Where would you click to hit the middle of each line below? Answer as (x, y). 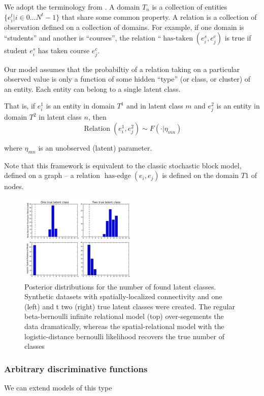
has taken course (64, 50)
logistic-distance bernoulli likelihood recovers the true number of (125, 336)
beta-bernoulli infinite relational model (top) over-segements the (124, 316)
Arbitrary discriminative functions (76, 368)
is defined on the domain (201, 175)
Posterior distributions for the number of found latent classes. (120, 286)
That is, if (20, 106)
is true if (238, 38)
